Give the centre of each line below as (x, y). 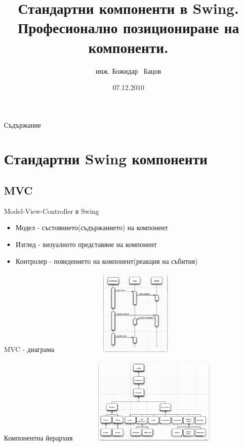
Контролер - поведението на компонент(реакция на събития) (107, 261)
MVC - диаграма (29, 349)
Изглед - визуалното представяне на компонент (86, 244)
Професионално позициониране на (128, 27)
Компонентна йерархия (39, 437)
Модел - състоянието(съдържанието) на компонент (92, 227)
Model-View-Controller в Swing (52, 211)
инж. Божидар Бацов (128, 71)
